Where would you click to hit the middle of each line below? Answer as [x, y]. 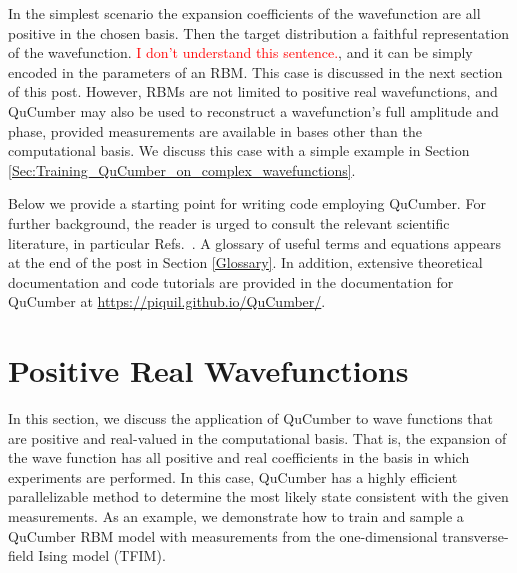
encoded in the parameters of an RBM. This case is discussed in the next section [255, 71]
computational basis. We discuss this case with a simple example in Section [239, 150]
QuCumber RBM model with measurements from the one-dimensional [223, 535]
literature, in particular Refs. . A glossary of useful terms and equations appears [254, 242]
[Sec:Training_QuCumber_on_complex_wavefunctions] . [182, 169]
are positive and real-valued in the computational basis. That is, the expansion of [257, 437]
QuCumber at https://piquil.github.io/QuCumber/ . [167, 301]
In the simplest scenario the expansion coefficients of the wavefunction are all [244, 13]
